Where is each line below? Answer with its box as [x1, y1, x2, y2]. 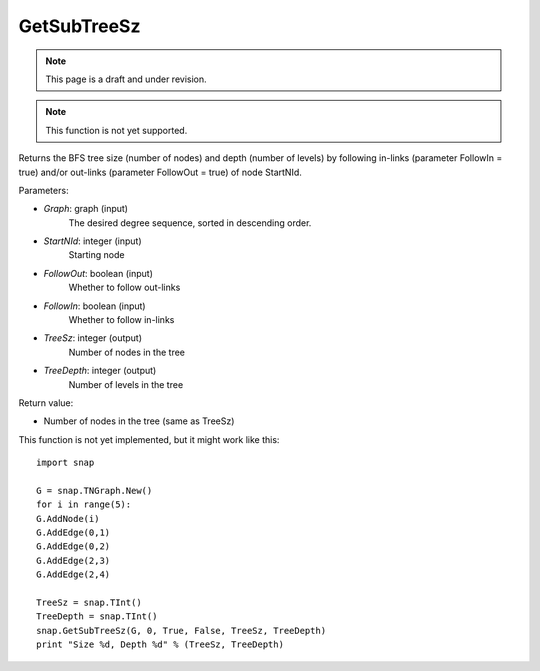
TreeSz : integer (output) [43, 332, 143, 344]
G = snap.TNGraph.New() [36, 485, 153, 496]
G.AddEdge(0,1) [36, 527, 111, 539]
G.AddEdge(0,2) [36, 541, 111, 552]
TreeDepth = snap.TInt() [36, 611, 158, 622]
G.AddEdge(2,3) [36, 555, 111, 566]
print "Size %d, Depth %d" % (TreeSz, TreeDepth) [36, 639, 285, 650]
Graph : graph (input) [43, 203, 129, 215]
